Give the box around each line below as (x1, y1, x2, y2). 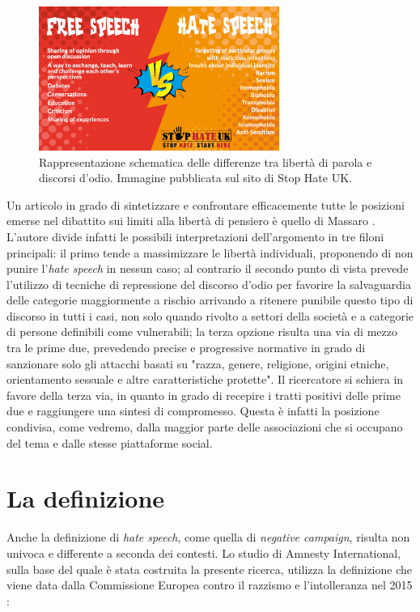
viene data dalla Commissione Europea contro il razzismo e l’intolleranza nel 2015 (6, 576, 413, 593)
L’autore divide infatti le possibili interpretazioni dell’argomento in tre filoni (6, 227, 384, 244)
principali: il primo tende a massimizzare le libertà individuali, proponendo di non (6, 244, 414, 261)
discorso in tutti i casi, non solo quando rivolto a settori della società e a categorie (6, 307, 414, 324)
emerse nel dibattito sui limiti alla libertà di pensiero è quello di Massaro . (6, 212, 375, 229)
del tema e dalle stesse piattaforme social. (6, 434, 213, 451)
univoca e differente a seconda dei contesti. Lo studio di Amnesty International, (6, 544, 401, 561)
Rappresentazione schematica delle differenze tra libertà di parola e (39, 153, 372, 170)
